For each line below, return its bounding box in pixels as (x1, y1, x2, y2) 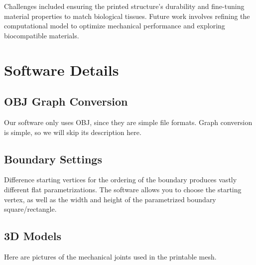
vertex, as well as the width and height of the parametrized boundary (4, 194, 216, 204)
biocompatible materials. (4, 30, 79, 40)
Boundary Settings (4, 151, 102, 166)
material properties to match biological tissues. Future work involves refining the (4, 10, 250, 21)
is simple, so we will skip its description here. (4, 127, 141, 137)
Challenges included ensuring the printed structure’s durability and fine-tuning (4, 1, 245, 11)
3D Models (4, 228, 62, 244)
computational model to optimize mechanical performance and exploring (4, 20, 225, 31)
